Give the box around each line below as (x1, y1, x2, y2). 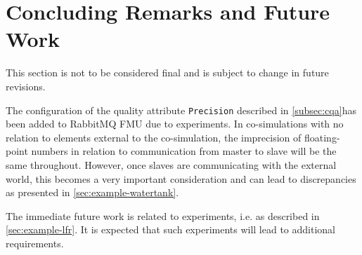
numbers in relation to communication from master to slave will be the (31, 144, 337, 158)
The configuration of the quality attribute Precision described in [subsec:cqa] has (6, 102, 356, 117)
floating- (304, 130, 340, 144)
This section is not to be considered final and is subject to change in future (6, 65, 329, 80)
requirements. (6, 235, 64, 250)
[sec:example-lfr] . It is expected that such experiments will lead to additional (6, 222, 335, 237)
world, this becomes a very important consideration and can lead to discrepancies (6, 171, 356, 186)
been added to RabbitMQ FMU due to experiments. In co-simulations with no (6, 116, 344, 131)
